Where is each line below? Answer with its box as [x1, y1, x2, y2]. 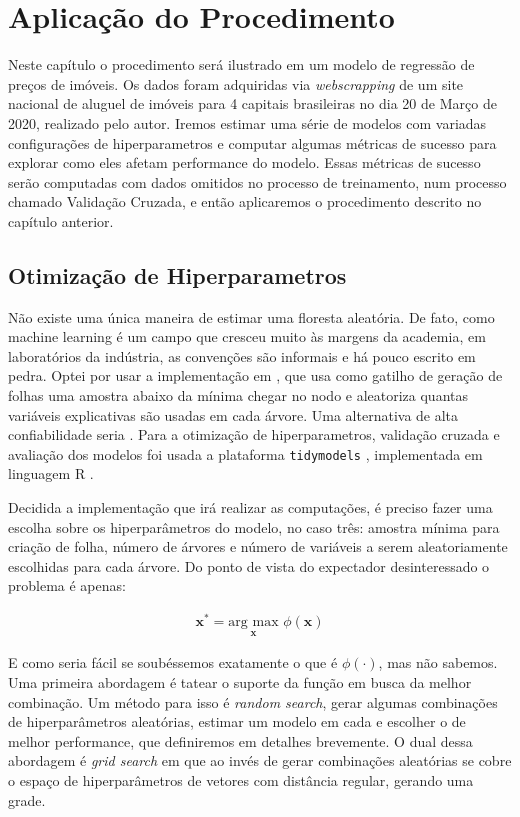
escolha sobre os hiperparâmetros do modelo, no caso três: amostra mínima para [8, 516, 500, 537]
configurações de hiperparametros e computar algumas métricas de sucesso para [8, 132, 497, 153]
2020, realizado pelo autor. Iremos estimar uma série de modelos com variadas [8, 112, 487, 133]
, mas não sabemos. [378, 652, 498, 673]
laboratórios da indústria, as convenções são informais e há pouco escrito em [8, 345, 476, 366]
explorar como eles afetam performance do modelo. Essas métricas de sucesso [8, 152, 481, 173]
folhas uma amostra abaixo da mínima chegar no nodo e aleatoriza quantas [8, 385, 469, 406]
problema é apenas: [8, 575, 126, 596]
